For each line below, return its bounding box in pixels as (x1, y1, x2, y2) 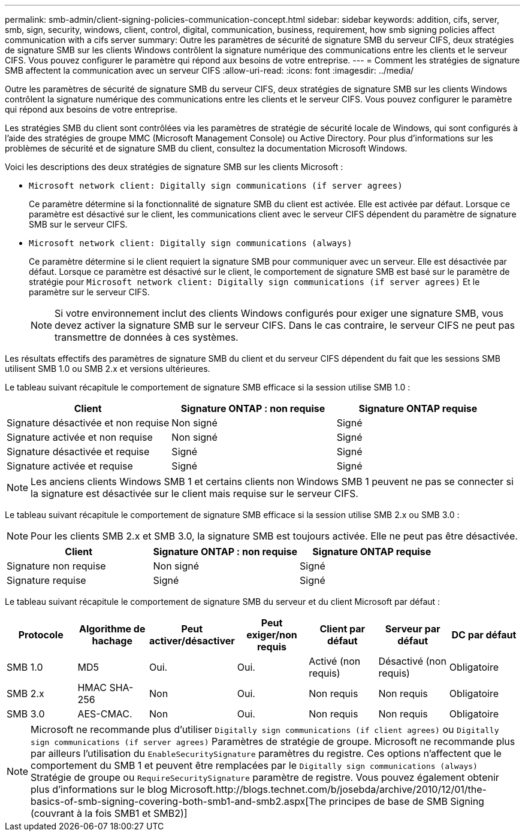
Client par (319, 623, 366, 635)
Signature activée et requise (7, 460, 133, 472)
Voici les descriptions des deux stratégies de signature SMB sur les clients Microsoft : (5, 162, 343, 172)
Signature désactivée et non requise (7, 417, 170, 429)
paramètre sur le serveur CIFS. (29, 287, 150, 297)
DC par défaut (451, 629, 517, 641)
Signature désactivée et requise (7, 446, 150, 458)
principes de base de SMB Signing (328, 795, 484, 807)
